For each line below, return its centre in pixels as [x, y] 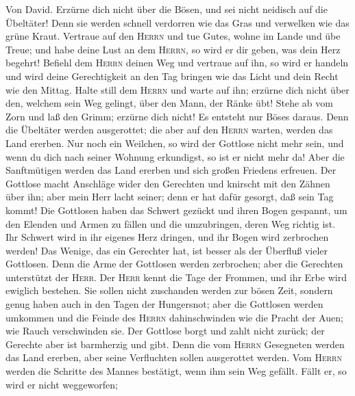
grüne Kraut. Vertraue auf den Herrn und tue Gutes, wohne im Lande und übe [173, 36]
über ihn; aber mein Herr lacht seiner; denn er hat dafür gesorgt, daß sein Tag [170, 197]
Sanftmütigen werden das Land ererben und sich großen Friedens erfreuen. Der [171, 170]
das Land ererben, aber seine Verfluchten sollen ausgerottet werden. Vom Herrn [174, 357]
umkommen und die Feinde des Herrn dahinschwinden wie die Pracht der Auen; [174, 317]
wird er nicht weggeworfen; [62, 384]
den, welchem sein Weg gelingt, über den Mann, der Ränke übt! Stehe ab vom [169, 103]
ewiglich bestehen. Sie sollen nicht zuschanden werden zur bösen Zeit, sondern [169, 290]
